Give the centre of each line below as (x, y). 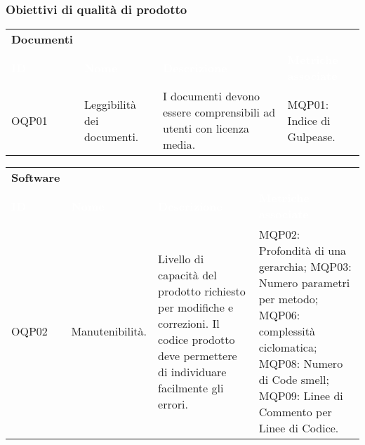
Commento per (295, 412)
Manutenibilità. (109, 331)
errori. (173, 404)
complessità (287, 331)
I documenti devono (211, 96)
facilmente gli (191, 387)
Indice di (309, 120)
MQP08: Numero (301, 364)
